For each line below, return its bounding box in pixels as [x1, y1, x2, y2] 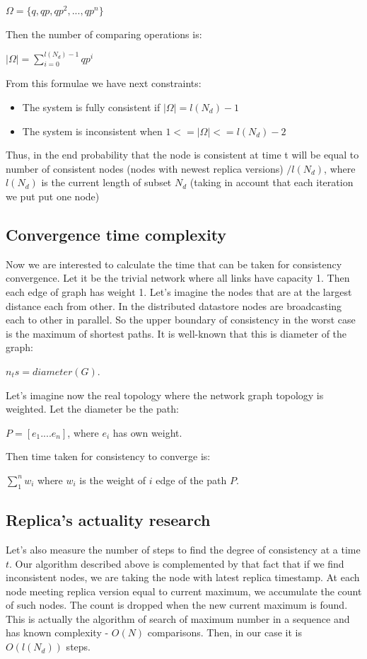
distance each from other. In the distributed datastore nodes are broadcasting [6, 298, 342, 313]
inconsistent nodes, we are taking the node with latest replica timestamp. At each [6, 570, 360, 585]
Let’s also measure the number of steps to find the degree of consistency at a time [6, 541, 361, 556]
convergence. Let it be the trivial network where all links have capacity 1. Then [6, 270, 350, 285]
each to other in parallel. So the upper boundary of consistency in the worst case [6, 312, 356, 327]
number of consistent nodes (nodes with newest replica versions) [6, 161, 284, 176]
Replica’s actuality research [6, 509, 211, 531]
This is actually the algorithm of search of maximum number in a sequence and [6, 611, 350, 626]
